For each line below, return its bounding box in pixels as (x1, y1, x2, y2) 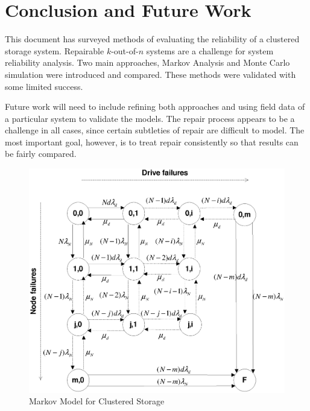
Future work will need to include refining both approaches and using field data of (5, 100, 305, 113)
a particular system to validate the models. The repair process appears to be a (5, 112, 295, 124)
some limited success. (5, 80, 83, 92)
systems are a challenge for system (146, 44, 274, 57)
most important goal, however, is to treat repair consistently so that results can (5, 135, 299, 148)
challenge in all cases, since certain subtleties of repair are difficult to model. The (5, 124, 305, 136)
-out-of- (111, 44, 139, 57)
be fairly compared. (5, 147, 77, 160)
